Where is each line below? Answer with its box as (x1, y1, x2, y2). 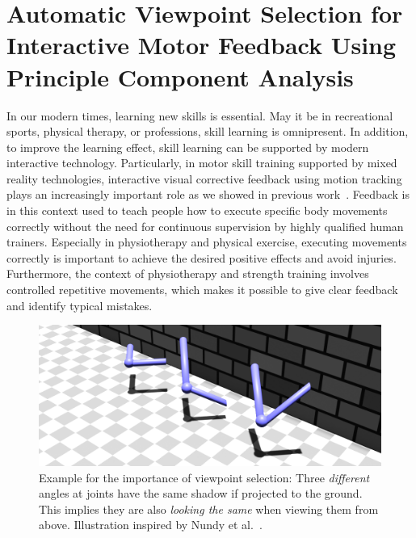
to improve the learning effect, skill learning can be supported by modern (6, 138, 369, 155)
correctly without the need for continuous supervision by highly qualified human (6, 217, 404, 234)
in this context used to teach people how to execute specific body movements (6, 202, 388, 219)
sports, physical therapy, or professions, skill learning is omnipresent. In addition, (6, 123, 409, 140)
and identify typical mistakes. (6, 296, 153, 313)
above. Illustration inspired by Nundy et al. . (39, 516, 263, 533)
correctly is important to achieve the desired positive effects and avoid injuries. (6, 249, 397, 266)
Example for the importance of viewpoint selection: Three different (39, 469, 370, 485)
